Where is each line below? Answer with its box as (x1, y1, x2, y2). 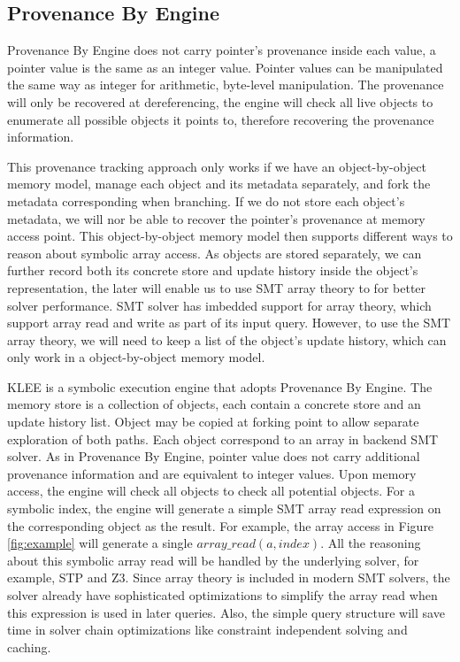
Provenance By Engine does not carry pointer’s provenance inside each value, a (7, 41, 436, 59)
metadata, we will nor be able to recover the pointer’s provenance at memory (7, 209, 425, 227)
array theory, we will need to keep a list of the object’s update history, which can (7, 330, 447, 349)
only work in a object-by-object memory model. (7, 348, 265, 366)
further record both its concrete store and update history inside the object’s (7, 261, 418, 280)
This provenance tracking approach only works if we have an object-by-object (7, 157, 426, 175)
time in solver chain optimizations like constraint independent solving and (7, 620, 408, 639)
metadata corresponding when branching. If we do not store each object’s (7, 191, 405, 210)
